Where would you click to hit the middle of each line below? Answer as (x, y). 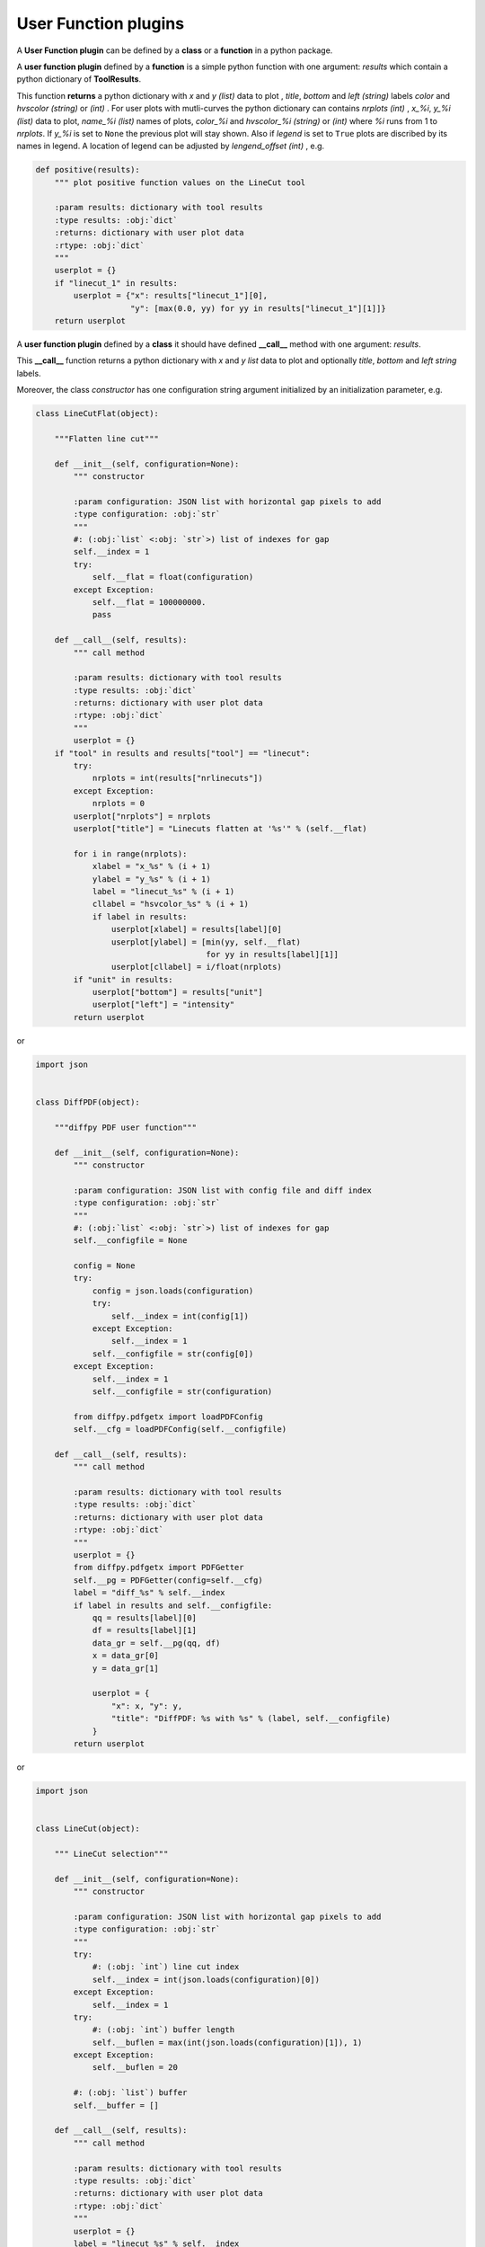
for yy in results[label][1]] (273, 954)
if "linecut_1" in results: (116, 283)
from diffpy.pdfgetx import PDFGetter (159, 1568)
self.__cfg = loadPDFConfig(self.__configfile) (180, 1430)
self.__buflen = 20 (135, 2068)
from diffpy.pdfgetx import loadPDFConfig (168, 1417)
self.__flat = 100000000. (149, 602)
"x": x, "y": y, (147, 1706)
